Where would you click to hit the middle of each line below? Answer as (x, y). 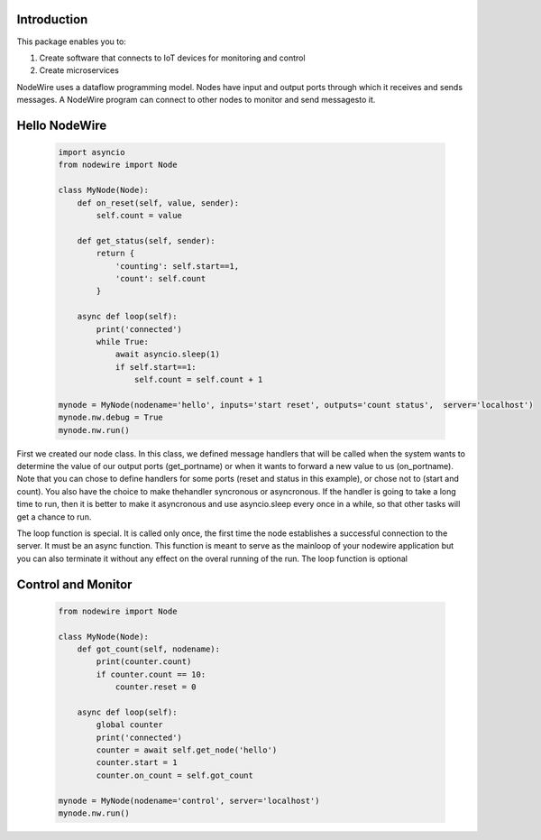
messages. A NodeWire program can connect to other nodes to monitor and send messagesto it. (196, 100)
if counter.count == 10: (151, 674)
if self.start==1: (156, 367)
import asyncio (92, 152)
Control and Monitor (74, 584)
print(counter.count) (144, 662)
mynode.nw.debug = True (111, 418)
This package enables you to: (71, 42)
